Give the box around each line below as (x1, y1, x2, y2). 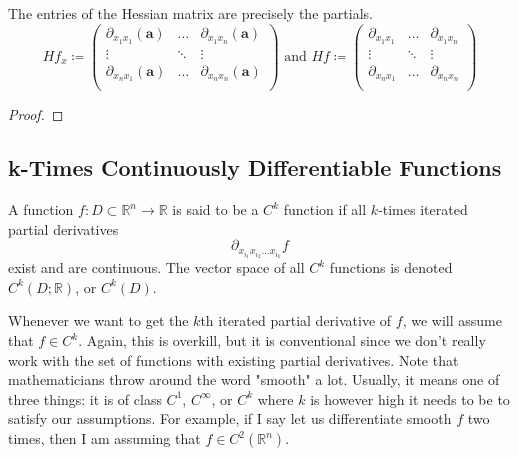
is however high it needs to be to (310, 388, 510, 409)
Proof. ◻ (8, 103, 64, 124)
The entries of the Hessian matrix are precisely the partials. (8, 3, 373, 23)
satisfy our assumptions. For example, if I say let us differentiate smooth (8, 408, 452, 429)
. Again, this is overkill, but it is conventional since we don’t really (78, 330, 486, 351)
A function (8, 199, 74, 220)
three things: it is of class (8, 388, 162, 409)
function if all (283, 199, 367, 220)
